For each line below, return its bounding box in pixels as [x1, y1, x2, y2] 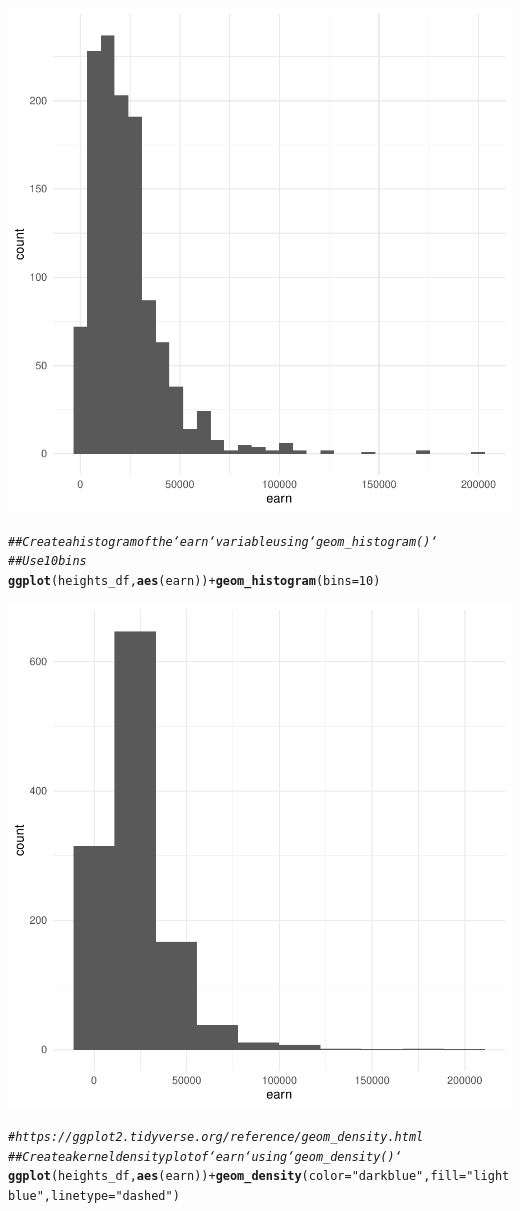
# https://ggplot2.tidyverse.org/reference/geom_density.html [8, 1130, 424, 1145]
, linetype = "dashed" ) [43, 1189, 180, 1204]
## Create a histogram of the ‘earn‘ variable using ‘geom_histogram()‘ [8, 534, 438, 549]
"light [466, 1169, 510, 1184]
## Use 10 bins [8, 554, 87, 569]
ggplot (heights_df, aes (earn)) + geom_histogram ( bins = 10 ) [8, 573, 381, 588]
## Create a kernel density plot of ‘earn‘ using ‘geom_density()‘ [8, 1149, 402, 1164]
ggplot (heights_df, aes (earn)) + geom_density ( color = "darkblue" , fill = [8, 1169, 467, 1184]
